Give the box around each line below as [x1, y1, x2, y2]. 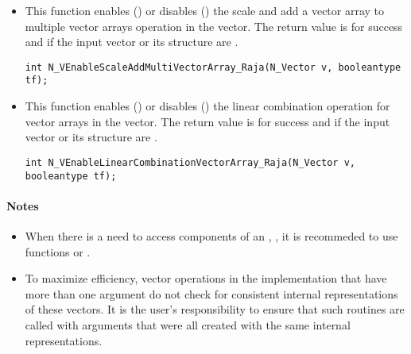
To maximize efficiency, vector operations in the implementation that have [25, 270, 387, 287]
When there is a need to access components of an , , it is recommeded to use [25, 227, 398, 244]
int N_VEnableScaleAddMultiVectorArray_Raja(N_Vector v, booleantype [25, 61, 401, 73]
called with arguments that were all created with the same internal [25, 316, 351, 333]
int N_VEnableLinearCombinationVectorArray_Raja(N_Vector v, [25, 156, 356, 168]
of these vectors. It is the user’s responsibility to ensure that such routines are [25, 301, 405, 317]
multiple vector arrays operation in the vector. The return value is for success [25, 17, 403, 34]
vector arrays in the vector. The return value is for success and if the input [25, 113, 390, 129]
